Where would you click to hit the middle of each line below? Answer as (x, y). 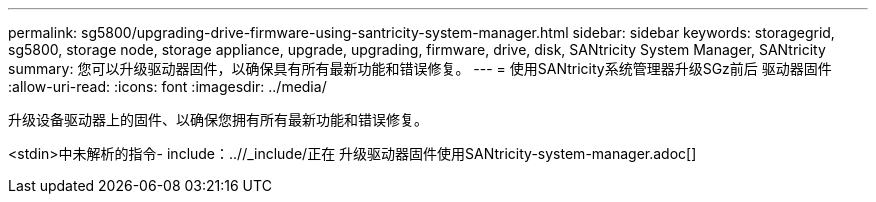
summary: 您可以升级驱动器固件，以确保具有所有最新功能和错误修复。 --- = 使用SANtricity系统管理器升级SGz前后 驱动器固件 (420, 68)
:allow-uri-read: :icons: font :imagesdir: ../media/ (167, 86)
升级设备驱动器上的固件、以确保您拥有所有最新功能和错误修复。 (218, 119)
